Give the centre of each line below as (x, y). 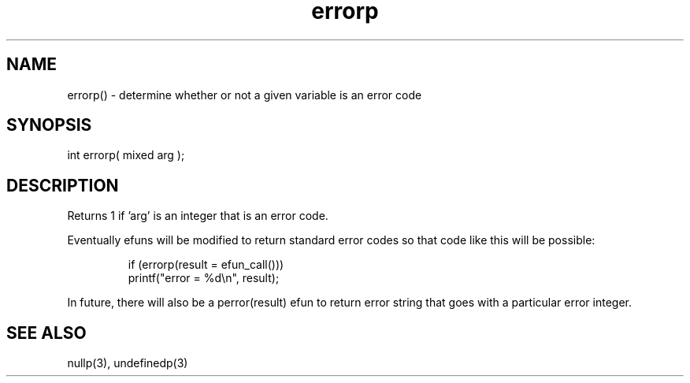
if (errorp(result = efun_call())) (206, 265)
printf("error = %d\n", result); (204, 278)
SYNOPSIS (49, 125)
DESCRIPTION (63, 185)
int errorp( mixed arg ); (126, 155)
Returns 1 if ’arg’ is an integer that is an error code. (198, 216)
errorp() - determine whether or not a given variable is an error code (245, 95)
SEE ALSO (46, 333)
